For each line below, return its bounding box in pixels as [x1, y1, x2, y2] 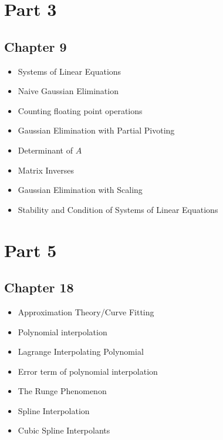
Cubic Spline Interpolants [18, 424, 110, 436]
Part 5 [4, 238, 57, 262]
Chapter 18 [4, 278, 74, 296]
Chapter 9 [4, 37, 67, 55]
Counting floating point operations [18, 104, 143, 116]
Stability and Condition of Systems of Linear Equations [18, 203, 218, 215]
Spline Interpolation [18, 404, 90, 416]
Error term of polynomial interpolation [18, 365, 158, 377]
